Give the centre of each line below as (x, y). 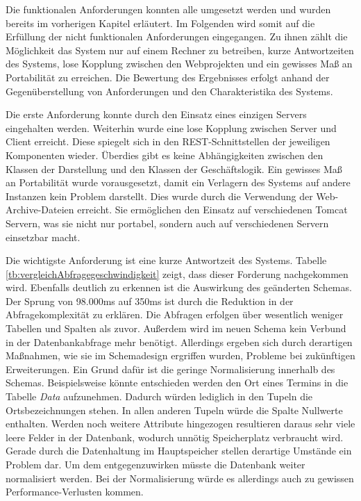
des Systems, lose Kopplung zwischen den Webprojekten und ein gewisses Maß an (179, 64)
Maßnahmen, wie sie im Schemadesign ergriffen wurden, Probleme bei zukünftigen (180, 355)
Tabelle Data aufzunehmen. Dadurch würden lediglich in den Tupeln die (159, 396)
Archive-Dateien (40, 210)
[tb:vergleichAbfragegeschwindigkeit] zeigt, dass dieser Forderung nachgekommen (177, 273)
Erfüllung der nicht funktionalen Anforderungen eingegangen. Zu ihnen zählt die (177, 36)
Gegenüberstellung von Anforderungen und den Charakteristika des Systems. (169, 91)
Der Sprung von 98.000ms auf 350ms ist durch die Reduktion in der (150, 301)
